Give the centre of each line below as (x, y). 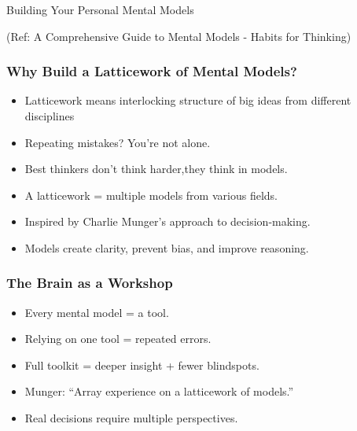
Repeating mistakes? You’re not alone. (118, 142)
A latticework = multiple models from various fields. (151, 195)
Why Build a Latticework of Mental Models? (152, 71)
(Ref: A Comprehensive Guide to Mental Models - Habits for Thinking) (179, 36)
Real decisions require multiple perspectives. (131, 418)
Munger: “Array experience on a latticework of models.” (159, 391)
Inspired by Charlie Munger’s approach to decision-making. (167, 221)
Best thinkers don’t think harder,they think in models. (156, 169)
